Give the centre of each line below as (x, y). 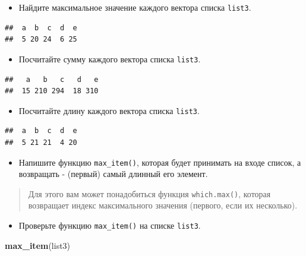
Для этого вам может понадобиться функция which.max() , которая (149, 193)
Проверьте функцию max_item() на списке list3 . (110, 225)
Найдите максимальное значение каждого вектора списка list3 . (135, 7)
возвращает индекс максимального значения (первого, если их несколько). (163, 205)
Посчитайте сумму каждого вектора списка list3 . (110, 59)
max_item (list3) (38, 245)
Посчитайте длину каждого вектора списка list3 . (109, 110)
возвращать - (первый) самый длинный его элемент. (113, 174)
